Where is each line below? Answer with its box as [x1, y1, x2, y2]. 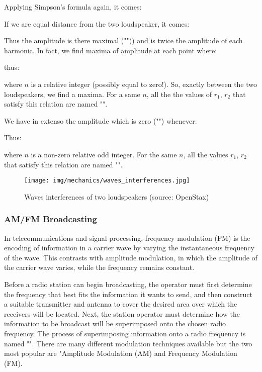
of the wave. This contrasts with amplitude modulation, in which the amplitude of [4, 252, 257, 262]
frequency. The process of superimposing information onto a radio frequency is [4, 328, 246, 338]
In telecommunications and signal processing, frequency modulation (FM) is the [4, 232, 250, 243]
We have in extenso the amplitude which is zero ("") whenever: [4, 115, 197, 126]
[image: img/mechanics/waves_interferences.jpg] [24, 177, 190, 184]
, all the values [183, 149, 228, 159]
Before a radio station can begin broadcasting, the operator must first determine [4, 278, 252, 289]
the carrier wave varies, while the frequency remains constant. [4, 262, 195, 272]
